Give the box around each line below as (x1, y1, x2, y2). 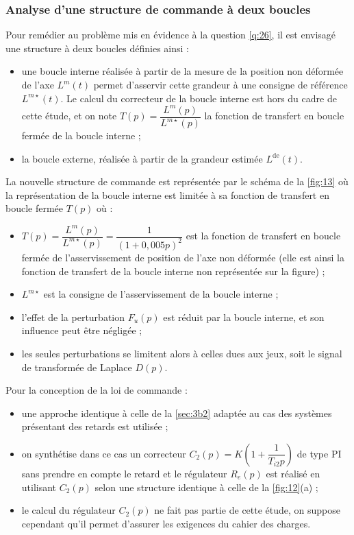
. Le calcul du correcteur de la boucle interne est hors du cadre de (60, 91, 337, 105)
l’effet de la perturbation (21, 309, 125, 324)
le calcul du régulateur (21, 503, 116, 517)
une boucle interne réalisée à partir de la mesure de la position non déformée (21, 64, 344, 78)
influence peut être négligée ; (21, 323, 142, 337)
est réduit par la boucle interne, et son (163, 309, 325, 324)
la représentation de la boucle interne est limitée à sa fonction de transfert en (5, 187, 329, 202)
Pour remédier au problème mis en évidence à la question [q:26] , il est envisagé (5, 27, 336, 42)
